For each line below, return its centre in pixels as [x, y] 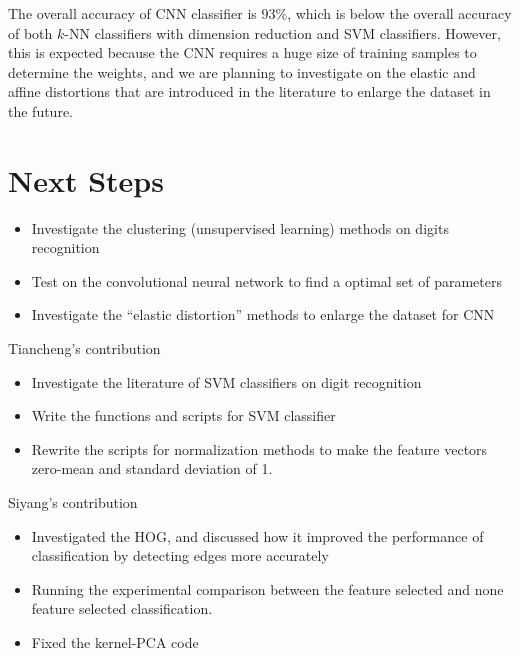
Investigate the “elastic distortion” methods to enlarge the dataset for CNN [263, 314]
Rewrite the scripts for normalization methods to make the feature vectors [259, 448]
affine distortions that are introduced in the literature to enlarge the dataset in [249, 91]
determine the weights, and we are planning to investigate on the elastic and [242, 71]
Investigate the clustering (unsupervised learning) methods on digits [240, 227]
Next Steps [86, 179]
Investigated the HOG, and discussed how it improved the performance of [257, 535]
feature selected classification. [122, 608]
